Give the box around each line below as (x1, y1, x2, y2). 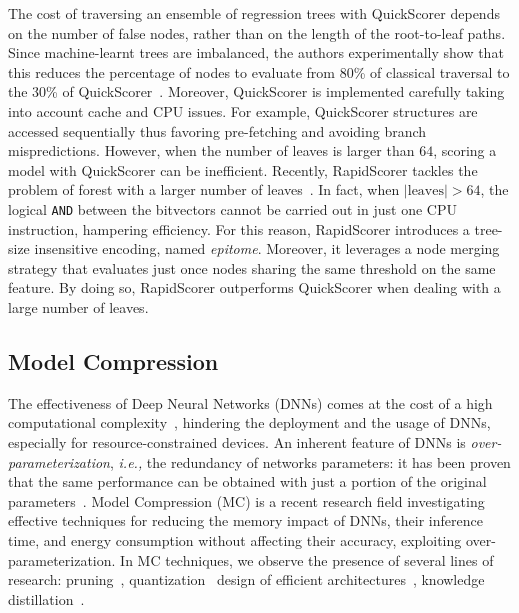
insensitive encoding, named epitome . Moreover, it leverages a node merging (34, 238, 500, 259)
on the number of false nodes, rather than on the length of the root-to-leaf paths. (8, 22, 506, 43)
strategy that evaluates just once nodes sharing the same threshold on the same (8, 257, 496, 278)
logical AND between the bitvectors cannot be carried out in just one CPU (8, 198, 457, 219)
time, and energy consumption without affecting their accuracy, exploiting (8, 529, 462, 550)
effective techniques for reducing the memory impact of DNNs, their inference (8, 510, 483, 531)
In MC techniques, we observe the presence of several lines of (120, 549, 494, 570)
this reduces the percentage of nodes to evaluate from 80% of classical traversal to (8, 61, 510, 82)
